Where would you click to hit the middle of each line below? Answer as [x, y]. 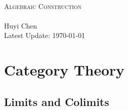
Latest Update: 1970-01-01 [45, 35]
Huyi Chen [21, 25]
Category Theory [64, 70]
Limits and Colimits [57, 101]
